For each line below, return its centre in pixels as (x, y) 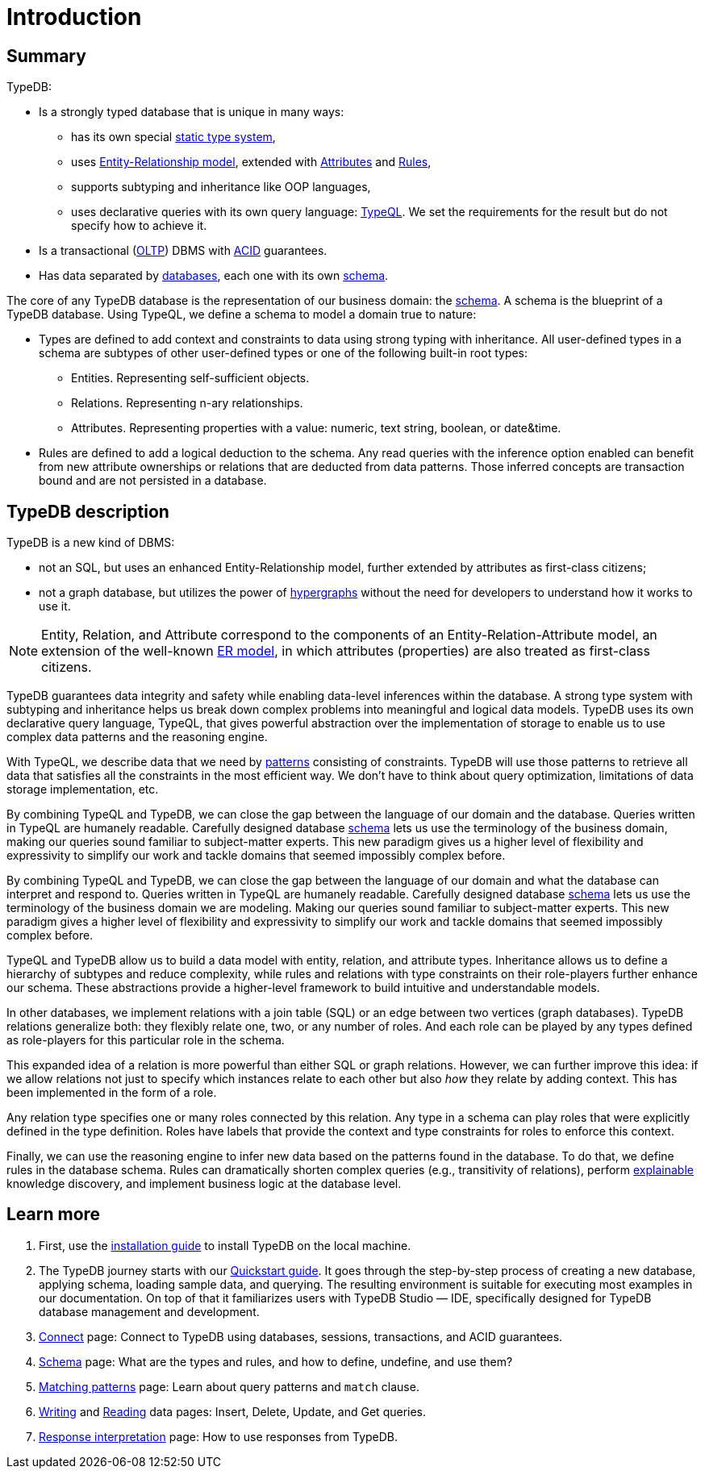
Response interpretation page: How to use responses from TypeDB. (219, 1436)
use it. (55, 606)
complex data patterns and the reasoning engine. (137, 737)
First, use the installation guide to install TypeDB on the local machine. (225, 1245)
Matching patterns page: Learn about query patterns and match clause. (229, 1386)
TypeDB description (88, 511)
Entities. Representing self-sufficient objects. (190, 378)
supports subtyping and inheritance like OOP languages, (221, 187)
